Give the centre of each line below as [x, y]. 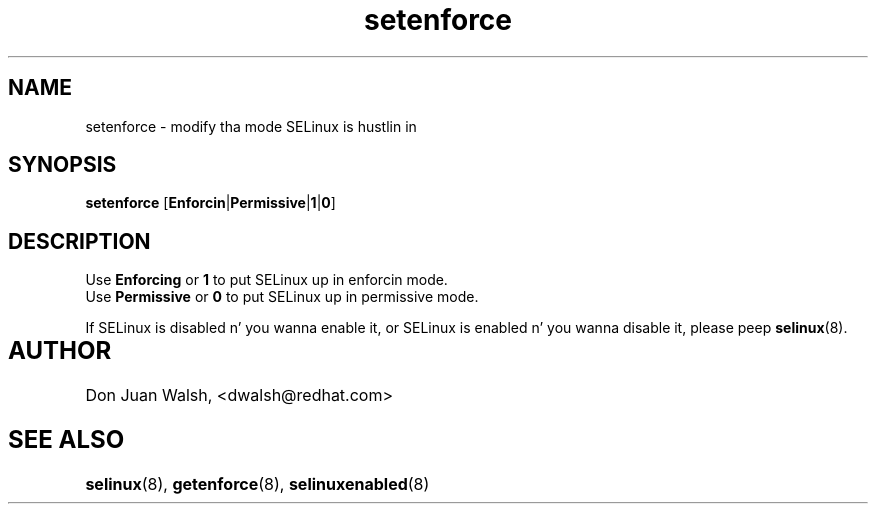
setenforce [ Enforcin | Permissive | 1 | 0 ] [210, 203]
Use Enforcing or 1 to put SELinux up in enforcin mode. [266, 280]
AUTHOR [60, 351]
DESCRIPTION [79, 241]
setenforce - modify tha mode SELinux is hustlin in [251, 126]
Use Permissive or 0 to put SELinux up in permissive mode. [282, 297]
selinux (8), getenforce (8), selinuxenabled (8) [257, 484]
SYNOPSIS [62, 165]
